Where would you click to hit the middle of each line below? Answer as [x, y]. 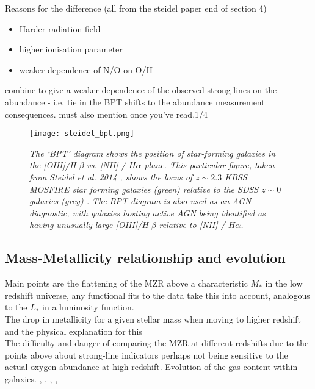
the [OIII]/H [53, 165]
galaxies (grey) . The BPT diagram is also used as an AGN [140, 201]
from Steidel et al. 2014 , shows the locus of [111, 177]
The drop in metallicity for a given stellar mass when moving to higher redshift [153, 319]
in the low [284, 283]
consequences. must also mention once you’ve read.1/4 [107, 114]
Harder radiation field [60, 28]
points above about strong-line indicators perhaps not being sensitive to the [147, 355]
